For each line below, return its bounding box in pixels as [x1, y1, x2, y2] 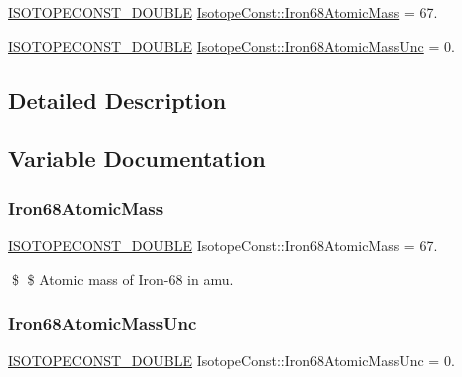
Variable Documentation [8, 143, 266, 174]
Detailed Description [8, 84, 227, 115]
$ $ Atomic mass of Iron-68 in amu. [11, 268, 234, 289]
